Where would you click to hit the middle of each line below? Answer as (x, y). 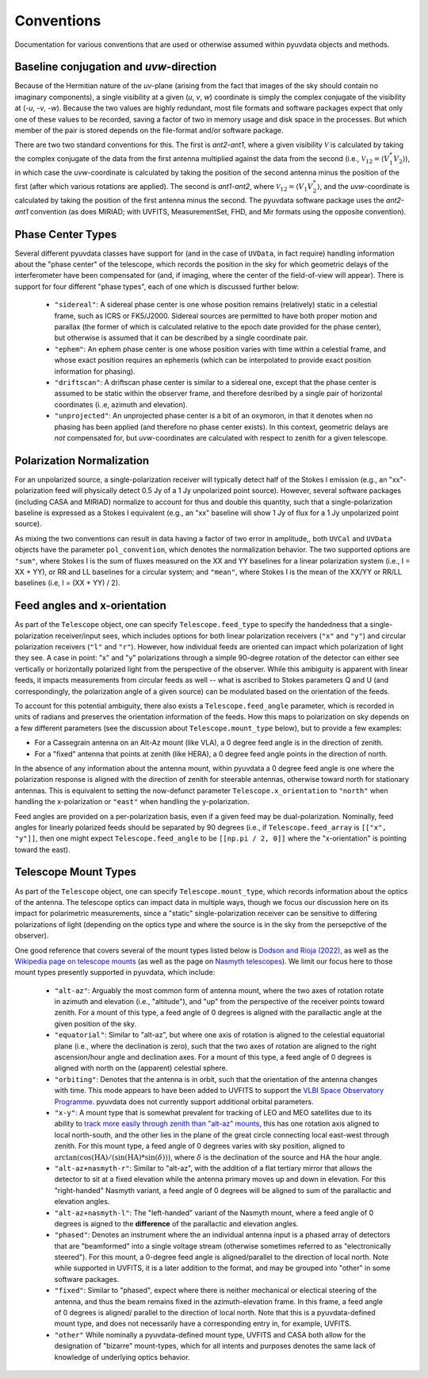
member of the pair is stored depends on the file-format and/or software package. (149, 130)
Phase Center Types (66, 234)
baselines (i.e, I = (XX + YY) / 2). (67, 583)
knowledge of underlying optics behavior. (122, 1357)
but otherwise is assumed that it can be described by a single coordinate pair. (181, 338)
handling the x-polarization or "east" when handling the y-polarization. (132, 802)
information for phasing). (95, 371)
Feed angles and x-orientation (90, 606)
